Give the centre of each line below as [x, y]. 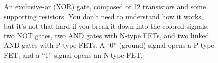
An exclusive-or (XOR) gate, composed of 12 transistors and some [105, 6]
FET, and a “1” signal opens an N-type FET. [73, 54]
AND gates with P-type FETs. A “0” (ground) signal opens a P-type [109, 45]
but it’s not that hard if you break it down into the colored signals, [107, 26]
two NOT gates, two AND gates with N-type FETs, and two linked [107, 35]
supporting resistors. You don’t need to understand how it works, [104, 16]
